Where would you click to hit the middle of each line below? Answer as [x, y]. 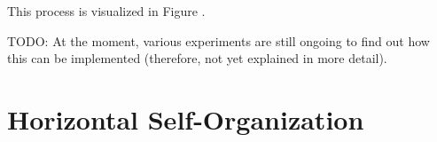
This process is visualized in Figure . [106, 11]
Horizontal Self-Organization [186, 118]
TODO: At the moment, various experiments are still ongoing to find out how [218, 40]
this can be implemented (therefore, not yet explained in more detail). [197, 58]
